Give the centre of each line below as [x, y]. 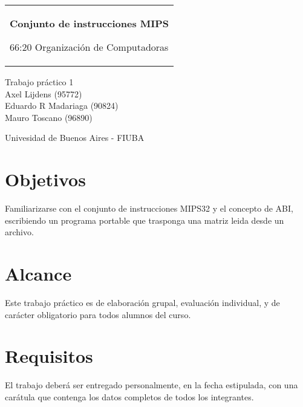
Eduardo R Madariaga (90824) [62, 106]
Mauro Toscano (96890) [49, 117]
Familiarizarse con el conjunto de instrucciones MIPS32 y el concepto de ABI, [149, 208]
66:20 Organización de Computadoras [89, 47]
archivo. [19, 232]
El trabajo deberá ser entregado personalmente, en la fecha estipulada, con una [151, 385]
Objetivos [45, 179]
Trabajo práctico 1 [39, 82]
